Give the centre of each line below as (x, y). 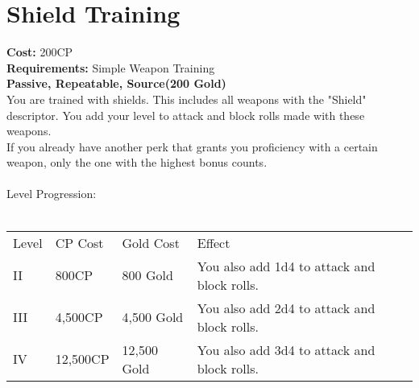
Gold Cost (151, 242)
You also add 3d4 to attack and (286, 349)
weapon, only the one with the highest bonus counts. (137, 162)
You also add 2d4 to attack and (286, 308)
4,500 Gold (153, 317)
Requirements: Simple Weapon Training (111, 67)
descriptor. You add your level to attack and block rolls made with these (186, 115)
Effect (214, 242)
